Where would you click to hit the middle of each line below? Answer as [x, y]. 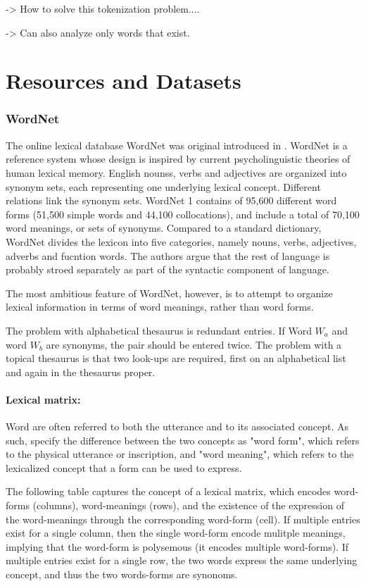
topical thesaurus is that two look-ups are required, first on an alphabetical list [176, 358]
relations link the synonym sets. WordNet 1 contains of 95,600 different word [171, 200]
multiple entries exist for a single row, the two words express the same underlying [182, 560]
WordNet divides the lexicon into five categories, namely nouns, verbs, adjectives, [181, 241]
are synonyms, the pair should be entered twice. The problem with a [194, 344]
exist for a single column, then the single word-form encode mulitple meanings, [176, 533]
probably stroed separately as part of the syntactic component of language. [168, 269]
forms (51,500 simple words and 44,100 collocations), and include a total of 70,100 [183, 214]
